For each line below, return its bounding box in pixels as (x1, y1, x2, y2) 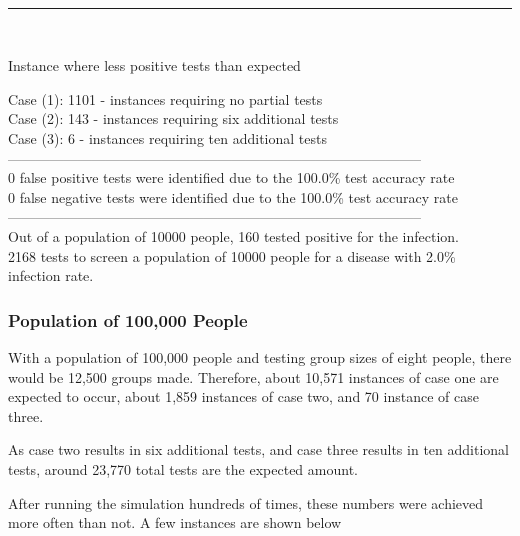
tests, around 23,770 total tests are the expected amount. (8, 458, 358, 479)
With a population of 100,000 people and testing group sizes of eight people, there (8, 346, 512, 367)
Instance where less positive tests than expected (8, 55, 301, 76)
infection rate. (8, 265, 94, 286)
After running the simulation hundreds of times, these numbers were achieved (8, 492, 484, 513)
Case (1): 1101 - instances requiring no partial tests (8, 88, 323, 109)
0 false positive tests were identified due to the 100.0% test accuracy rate (8, 167, 455, 188)
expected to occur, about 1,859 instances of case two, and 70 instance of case (8, 386, 479, 407)
